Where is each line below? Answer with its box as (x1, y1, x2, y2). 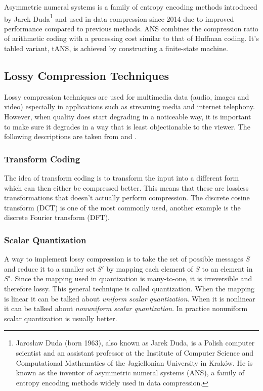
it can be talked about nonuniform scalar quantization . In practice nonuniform (4, 303, 248, 314)
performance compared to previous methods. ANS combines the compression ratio (4, 23, 258, 33)
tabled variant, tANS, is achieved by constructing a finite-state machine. (4, 43, 228, 54)
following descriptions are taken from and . (4, 131, 137, 142)
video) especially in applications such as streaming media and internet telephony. (4, 101, 255, 112)
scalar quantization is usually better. (4, 313, 117, 323)
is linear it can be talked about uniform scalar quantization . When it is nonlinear (4, 293, 255, 303)
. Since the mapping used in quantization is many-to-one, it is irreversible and (10, 273, 252, 284)
